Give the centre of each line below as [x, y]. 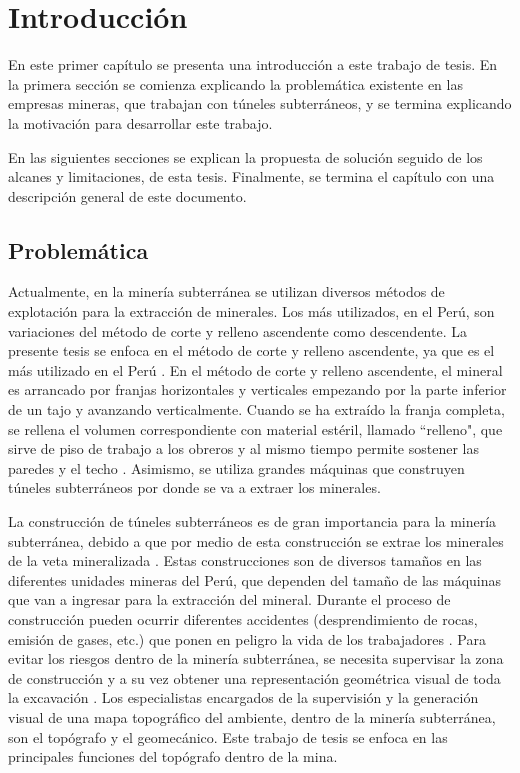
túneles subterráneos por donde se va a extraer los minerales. [194, 487]
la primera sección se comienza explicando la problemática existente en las [235, 83]
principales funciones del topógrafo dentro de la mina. [173, 756]
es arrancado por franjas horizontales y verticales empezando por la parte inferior [257, 389]
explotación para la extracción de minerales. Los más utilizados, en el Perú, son [251, 311]
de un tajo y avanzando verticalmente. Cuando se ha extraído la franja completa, [256, 409]
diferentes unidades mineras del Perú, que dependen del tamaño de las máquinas [255, 579]
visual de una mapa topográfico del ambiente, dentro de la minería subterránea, [252, 716]
